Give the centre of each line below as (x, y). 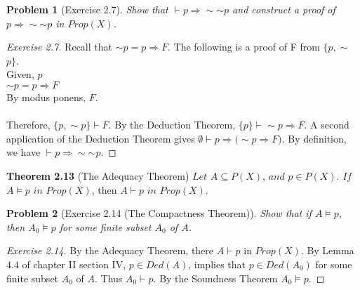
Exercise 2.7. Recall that (59, 47)
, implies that (217, 264)
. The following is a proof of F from (244, 47)
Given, (20, 74)
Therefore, (28, 125)
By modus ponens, (46, 97)
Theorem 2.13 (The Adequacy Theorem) (98, 175)
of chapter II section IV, (74, 264)
